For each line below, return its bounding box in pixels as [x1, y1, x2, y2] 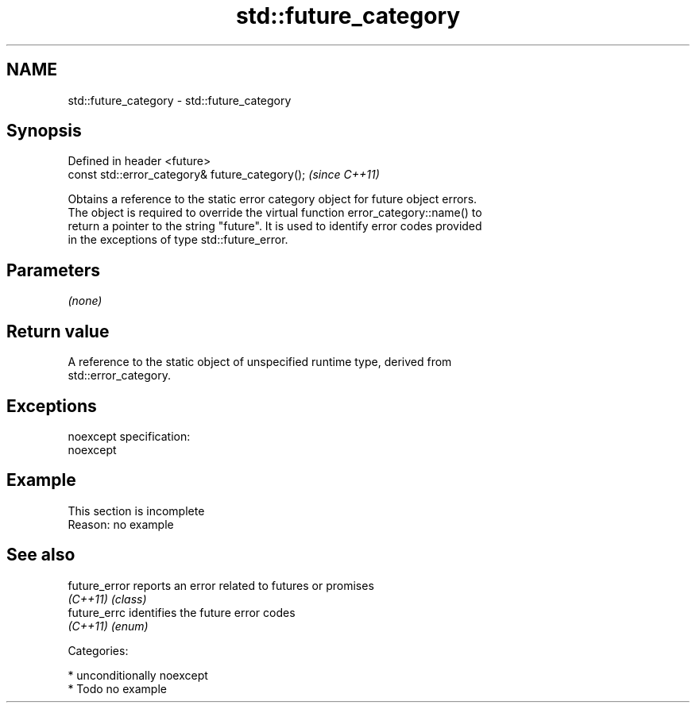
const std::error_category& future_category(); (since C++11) [68, 168, 380, 182]
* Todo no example [68, 681, 167, 696]
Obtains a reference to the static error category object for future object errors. [68, 192, 478, 206]
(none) [68, 294, 102, 308]
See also [6, 545, 75, 565]
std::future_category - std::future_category [68, 93, 292, 107]
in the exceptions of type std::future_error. [68, 233, 288, 247]
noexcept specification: [68, 429, 191, 443]
